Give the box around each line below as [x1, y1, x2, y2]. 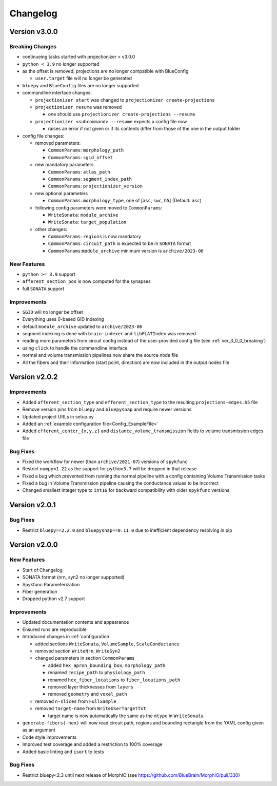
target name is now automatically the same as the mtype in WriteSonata [48, 713, 204, 719]
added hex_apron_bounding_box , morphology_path [48, 662, 166, 668]
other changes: [35, 226, 68, 232]
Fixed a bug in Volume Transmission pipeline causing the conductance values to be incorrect [22, 480, 219, 486]
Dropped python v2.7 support [22, 596, 85, 602]
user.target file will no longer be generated [35, 75, 132, 82]
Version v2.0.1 [9, 501, 56, 509]
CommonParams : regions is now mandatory [48, 234, 141, 240]
